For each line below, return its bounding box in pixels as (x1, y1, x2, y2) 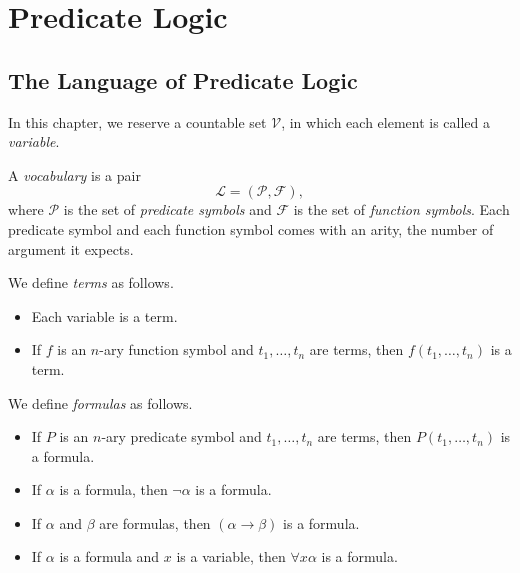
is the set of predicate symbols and (63, 199, 272, 220)
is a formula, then (59, 479, 168, 500)
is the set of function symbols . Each (293, 199, 510, 220)
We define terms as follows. (8, 272, 174, 293)
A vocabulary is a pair (8, 164, 141, 185)
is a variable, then (176, 546, 286, 567)
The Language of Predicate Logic (8, 64, 358, 95)
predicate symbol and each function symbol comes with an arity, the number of (8, 218, 494, 239)
